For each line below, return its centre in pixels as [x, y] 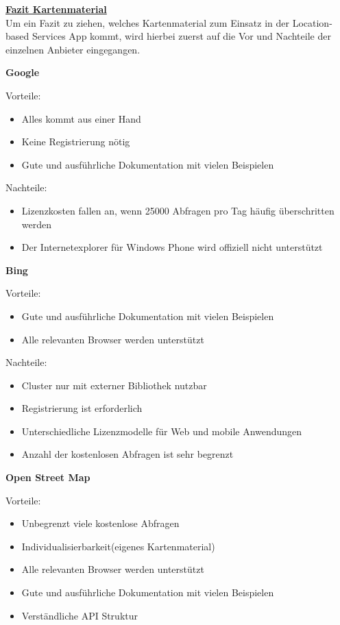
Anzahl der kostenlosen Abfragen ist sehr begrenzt [127, 454]
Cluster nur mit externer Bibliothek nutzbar [114, 385]
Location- [312, 22]
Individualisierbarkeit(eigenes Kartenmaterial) [118, 546]
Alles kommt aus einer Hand [81, 118]
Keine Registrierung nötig [76, 142]
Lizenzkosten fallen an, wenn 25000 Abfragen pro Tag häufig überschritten [178, 210]
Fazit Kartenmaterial [56, 9]
